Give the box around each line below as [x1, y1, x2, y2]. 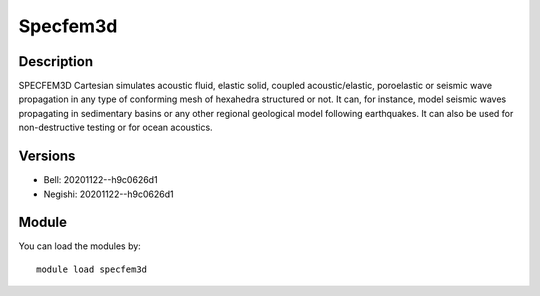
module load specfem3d [36, 263, 148, 275]
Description [18, 53, 94, 70]
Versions [18, 148, 76, 165]
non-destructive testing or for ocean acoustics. [18, 121, 214, 134]
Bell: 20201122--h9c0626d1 [43, 174, 159, 186]
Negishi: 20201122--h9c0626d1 [43, 188, 174, 200]
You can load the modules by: [18, 240, 142, 252]
